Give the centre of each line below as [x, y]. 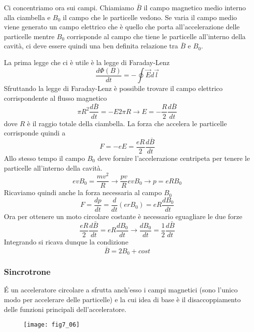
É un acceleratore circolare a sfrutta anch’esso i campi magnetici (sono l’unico [121, 290]
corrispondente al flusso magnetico [56, 98]
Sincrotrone [27, 272]
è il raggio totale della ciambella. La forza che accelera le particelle [127, 123]
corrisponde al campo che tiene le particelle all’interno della [156, 36]
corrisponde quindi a [35, 133]
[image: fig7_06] [52, 325]
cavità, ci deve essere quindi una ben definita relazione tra [91, 46]
